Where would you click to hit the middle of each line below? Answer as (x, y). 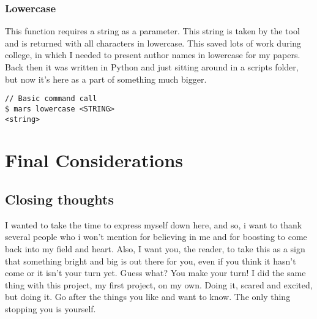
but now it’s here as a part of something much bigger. (106, 79)
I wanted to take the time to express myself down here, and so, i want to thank (154, 224)
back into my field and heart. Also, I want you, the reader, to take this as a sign (155, 248)
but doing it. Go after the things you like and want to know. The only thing (148, 297)
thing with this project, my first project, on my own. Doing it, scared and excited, (159, 284)
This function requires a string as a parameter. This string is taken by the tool (152, 31)
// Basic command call (51, 99)
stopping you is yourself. (50, 308)
